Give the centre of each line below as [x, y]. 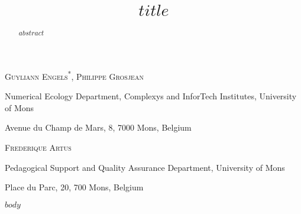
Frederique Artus [38, 147]
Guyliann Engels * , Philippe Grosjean [74, 75]
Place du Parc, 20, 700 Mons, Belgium [74, 187]
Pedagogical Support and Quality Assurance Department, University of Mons [145, 167]
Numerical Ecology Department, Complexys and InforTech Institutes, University [151, 96]
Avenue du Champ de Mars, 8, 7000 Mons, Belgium [98, 127]
